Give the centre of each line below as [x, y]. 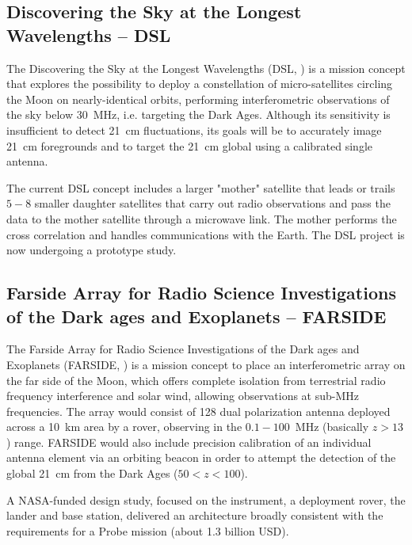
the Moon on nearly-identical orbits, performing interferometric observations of [198, 99]
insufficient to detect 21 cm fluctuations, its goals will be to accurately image [194, 130]
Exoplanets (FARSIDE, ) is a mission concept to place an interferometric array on [206, 364]
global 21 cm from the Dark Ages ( [92, 473]
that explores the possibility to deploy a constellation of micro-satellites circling [200, 84]
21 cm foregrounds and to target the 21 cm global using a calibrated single [189, 145]
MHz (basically [332, 427]
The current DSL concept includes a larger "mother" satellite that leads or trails [201, 187]
